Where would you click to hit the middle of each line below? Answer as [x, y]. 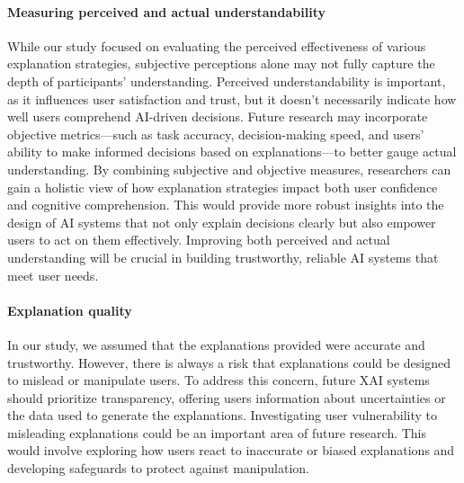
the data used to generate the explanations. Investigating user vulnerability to [223, 415]
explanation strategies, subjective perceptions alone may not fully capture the [221, 63]
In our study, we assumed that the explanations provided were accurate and [216, 344]
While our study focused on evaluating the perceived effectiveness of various [217, 45]
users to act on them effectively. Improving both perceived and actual [199, 240]
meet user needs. [53, 275]
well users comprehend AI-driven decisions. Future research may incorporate [218, 116]
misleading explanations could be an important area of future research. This [217, 432]
